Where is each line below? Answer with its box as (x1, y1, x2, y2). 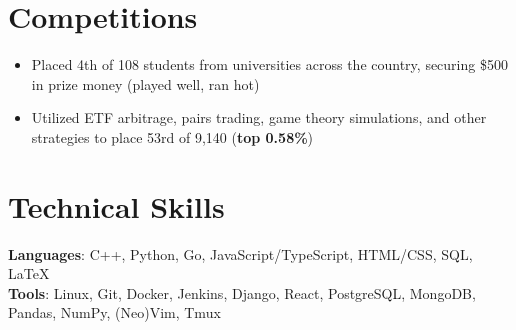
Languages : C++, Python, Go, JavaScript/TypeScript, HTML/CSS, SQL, (8, 243, 473, 264)
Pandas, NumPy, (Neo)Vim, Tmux (8, 302, 221, 323)
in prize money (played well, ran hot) (31, 73, 260, 94)
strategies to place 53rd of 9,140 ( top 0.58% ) (31, 126, 314, 147)
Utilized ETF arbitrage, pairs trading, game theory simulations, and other (31, 107, 487, 128)
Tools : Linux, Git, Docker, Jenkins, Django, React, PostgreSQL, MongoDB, (8, 282, 476, 303)
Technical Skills (8, 185, 225, 226)
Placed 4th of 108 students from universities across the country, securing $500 (31, 54, 508, 75)
